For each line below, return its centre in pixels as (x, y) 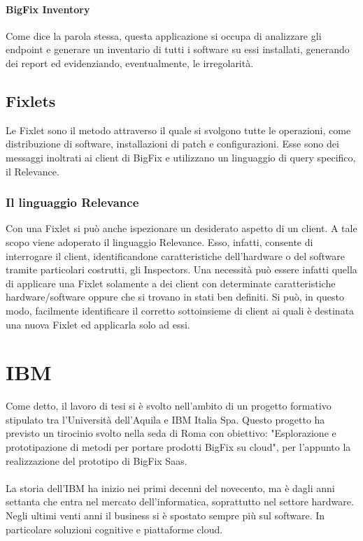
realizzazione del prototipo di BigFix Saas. (97, 460)
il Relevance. (33, 171)
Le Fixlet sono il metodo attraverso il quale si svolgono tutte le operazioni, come (178, 130)
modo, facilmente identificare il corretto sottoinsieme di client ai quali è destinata (180, 310)
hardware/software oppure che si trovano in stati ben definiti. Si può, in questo (175, 297)
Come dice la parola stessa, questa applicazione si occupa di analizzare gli (164, 35)
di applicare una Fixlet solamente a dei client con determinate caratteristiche (171, 283)
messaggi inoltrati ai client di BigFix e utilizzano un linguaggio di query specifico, (181, 157)
